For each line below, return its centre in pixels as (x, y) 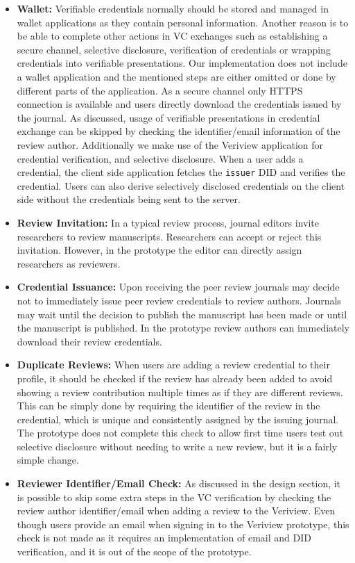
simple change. (48, 460)
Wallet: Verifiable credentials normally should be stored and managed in (173, 8)
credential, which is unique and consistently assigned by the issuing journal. (178, 419)
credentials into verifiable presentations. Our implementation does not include (182, 63)
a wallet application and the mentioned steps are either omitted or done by (176, 76)
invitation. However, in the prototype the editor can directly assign (159, 250)
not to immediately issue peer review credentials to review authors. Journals (179, 300)
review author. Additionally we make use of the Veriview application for (170, 144)
